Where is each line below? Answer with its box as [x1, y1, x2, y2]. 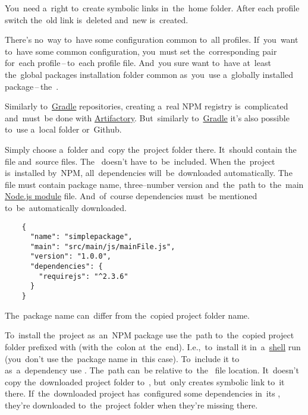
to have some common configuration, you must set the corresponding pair [5, 45, 277, 57]
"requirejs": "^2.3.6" [39, 272, 128, 281]
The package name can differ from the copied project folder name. [5, 309, 250, 321]
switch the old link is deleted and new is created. [5, 13, 188, 26]
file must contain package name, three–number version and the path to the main [5, 178, 304, 190]
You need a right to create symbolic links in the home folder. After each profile [5, 2, 300, 14]
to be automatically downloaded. [5, 201, 127, 213]
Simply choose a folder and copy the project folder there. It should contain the [5, 143, 297, 155]
